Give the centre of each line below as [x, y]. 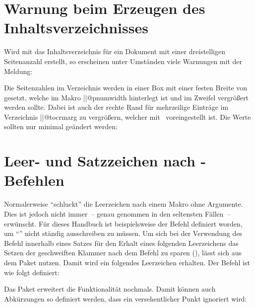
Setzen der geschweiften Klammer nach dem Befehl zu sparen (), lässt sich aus [123, 253]
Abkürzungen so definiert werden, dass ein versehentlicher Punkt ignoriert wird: [126, 298]
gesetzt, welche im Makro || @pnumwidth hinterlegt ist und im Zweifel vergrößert [127, 97]
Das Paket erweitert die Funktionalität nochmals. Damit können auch [110, 289]
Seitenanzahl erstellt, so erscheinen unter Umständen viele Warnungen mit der [123, 61]
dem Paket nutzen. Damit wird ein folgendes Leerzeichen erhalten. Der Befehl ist [127, 262]
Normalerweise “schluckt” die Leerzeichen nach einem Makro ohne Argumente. [124, 204]
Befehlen [34, 180]
